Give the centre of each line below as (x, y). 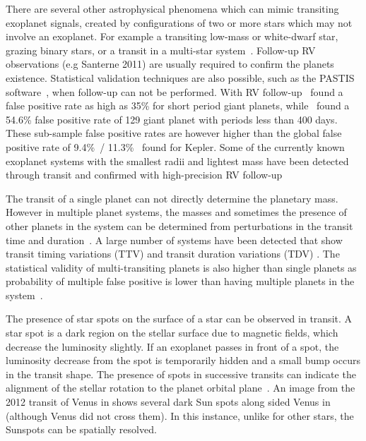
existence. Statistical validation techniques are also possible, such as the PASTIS (180, 77)
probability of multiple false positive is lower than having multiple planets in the (180, 281)
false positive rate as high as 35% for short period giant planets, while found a (178, 105)
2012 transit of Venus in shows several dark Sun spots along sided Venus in (168, 402)
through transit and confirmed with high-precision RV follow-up (144, 175)
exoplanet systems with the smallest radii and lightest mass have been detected (177, 161)
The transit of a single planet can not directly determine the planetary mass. (172, 198)
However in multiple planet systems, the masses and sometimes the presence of (176, 212)
